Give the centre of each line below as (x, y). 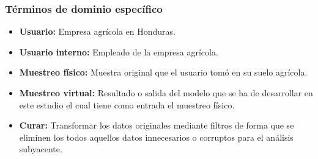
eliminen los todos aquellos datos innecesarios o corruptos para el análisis (156, 137)
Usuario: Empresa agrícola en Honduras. (98, 31)
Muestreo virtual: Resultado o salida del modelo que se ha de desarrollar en (166, 93)
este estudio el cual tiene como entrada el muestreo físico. (127, 104)
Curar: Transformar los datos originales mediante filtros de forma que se (157, 125)
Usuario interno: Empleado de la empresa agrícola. (119, 51)
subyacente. (41, 149)
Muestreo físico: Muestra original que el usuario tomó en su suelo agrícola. (163, 72)
